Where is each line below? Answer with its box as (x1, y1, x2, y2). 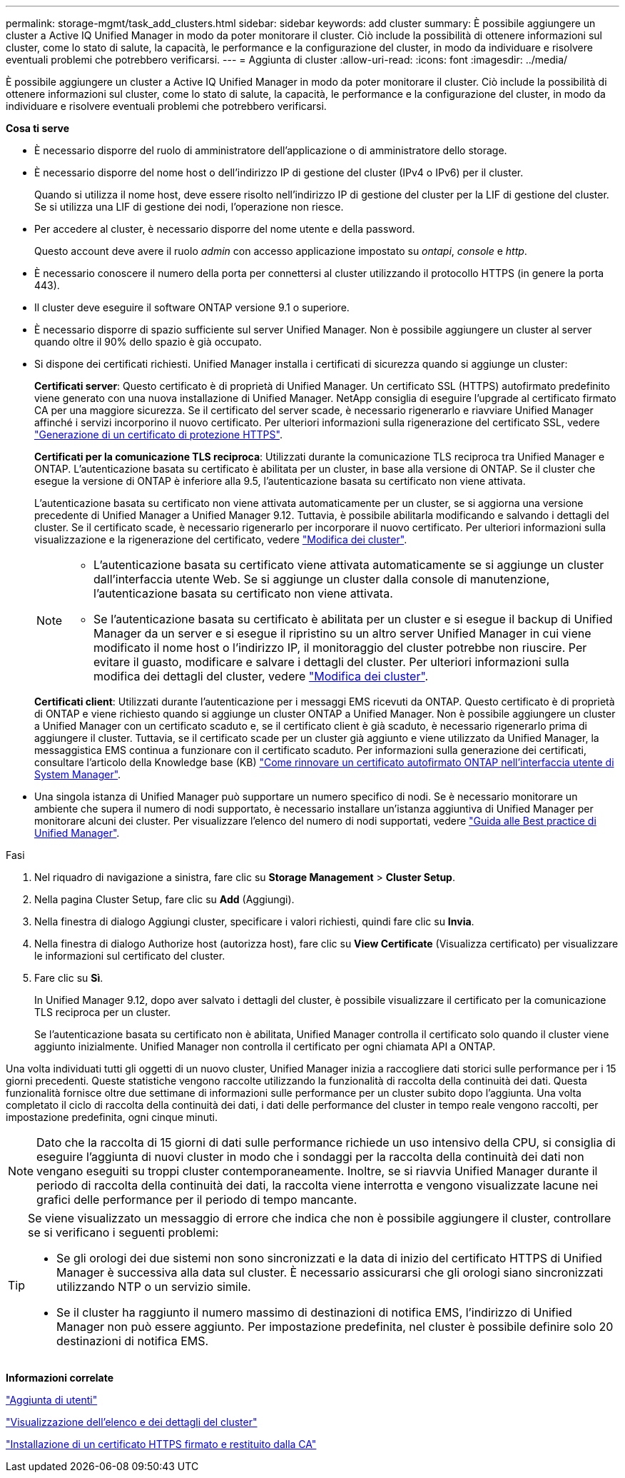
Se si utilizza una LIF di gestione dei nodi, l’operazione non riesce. (34, 201, 344, 213)
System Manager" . (34, 768, 121, 780)
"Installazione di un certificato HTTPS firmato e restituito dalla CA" (6, 1438, 317, 1450)
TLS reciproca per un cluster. (34, 1006, 171, 1018)
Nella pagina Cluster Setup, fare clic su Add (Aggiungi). (34, 893, 295, 905)
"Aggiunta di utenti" (6, 1394, 98, 1406)
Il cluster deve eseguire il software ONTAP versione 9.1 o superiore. (34, 301, 350, 313)
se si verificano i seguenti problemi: (28, 1225, 219, 1240)
